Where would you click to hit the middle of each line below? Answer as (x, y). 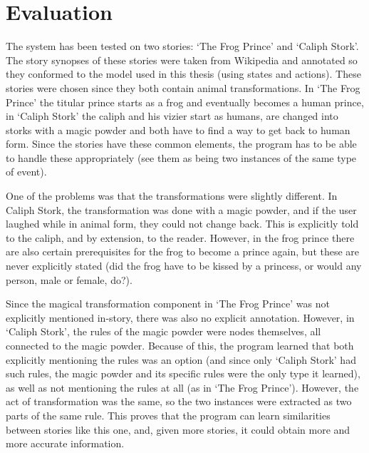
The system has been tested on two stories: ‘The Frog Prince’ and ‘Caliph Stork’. (182, 46)
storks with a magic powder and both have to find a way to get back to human (178, 129)
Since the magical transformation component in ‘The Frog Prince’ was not (168, 304)
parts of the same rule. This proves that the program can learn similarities (168, 415)
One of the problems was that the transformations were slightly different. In (172, 196)
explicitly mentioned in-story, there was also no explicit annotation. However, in (180, 317)
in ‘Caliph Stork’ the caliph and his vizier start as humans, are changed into (172, 116)
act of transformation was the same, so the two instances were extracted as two (179, 401)
